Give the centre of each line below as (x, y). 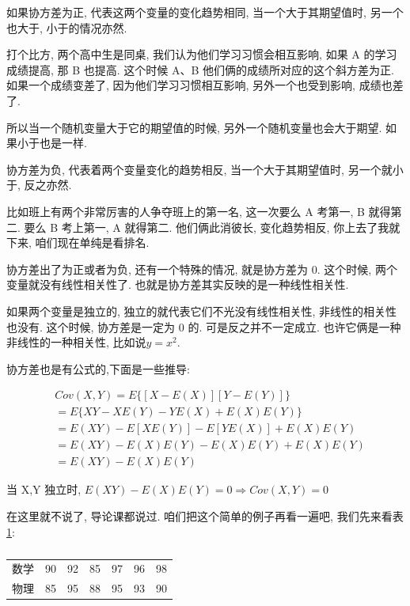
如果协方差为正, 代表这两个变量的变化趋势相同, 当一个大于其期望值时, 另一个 (205, 12)
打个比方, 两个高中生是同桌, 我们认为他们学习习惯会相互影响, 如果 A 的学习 (202, 54)
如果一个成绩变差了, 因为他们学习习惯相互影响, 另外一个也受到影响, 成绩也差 (205, 85)
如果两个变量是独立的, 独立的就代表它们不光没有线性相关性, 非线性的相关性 (202, 311)
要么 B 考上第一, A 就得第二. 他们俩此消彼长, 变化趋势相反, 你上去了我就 (212, 227)
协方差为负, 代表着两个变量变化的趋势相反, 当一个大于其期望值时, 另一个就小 (205, 169)
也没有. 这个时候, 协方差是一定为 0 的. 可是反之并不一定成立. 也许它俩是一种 (204, 326)
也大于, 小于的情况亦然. (67, 27)
